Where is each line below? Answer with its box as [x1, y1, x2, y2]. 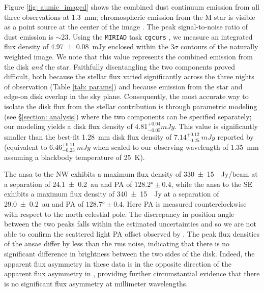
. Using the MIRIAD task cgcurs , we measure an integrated [68, 31, 253, 42]
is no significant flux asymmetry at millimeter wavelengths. [4, 278, 188, 288]
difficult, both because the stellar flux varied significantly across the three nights [4, 71, 254, 82]
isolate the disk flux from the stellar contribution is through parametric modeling [4, 101, 257, 111]
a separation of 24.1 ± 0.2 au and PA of [4, 178, 132, 189]
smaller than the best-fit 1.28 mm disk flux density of [4, 131, 172, 142]
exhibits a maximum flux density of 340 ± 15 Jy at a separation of [4, 188, 219, 199]
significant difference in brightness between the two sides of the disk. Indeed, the [4, 248, 255, 258]
